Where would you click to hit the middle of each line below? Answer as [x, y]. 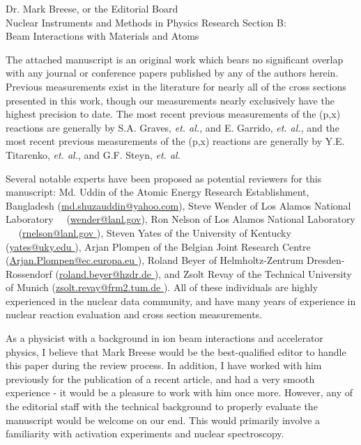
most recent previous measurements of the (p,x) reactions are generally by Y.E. [175, 141]
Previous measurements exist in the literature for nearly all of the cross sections [176, 86]
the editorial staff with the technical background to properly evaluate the [162, 406]
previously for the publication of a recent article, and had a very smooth [160, 378]
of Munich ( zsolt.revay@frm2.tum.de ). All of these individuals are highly [162, 287]
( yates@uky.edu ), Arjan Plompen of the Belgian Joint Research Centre [158, 246]
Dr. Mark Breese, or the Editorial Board [92, 8]
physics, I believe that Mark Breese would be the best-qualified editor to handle [176, 351]
